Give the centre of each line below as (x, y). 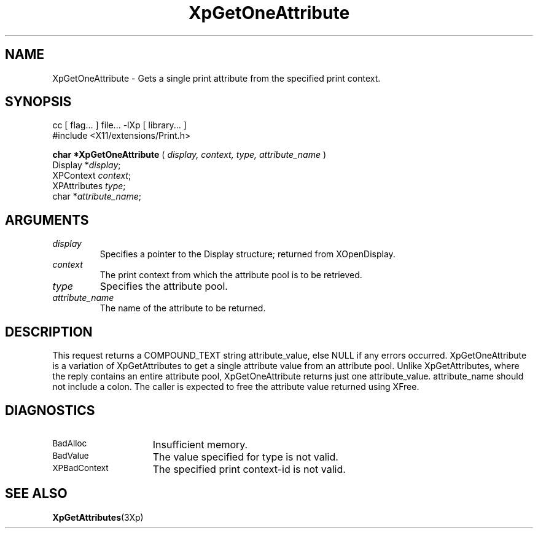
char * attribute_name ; (97, 196)
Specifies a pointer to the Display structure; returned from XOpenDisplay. (248, 254)
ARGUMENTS (47, 220)
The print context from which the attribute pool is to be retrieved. (231, 275)
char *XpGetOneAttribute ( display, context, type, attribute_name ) (189, 155)
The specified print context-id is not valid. (249, 469)
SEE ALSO (36, 494)
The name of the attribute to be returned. (183, 308)
